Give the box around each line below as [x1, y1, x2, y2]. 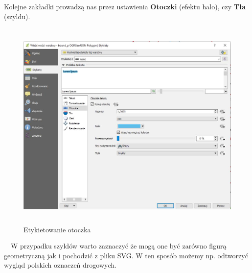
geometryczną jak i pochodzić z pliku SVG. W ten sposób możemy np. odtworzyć [4, 250, 248, 260]
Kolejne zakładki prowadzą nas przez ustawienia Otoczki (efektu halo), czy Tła [4, 1, 246, 11]
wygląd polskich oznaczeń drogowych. [4, 260, 116, 270]
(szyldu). [4, 11, 30, 21]
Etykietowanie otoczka [23, 224, 91, 234]
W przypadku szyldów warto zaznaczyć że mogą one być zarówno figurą [10, 241, 227, 251]
